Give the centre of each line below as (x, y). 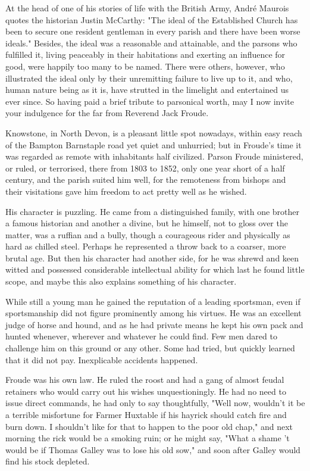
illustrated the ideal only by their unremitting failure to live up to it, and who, (149, 78)
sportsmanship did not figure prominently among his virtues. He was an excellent (154, 313)
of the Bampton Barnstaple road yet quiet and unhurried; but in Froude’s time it (154, 144)
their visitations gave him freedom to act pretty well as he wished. (126, 191)
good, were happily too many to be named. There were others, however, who (145, 66)
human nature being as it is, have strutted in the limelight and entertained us (147, 90)
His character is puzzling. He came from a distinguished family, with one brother (153, 211)
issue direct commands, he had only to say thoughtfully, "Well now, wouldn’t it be (155, 403)
